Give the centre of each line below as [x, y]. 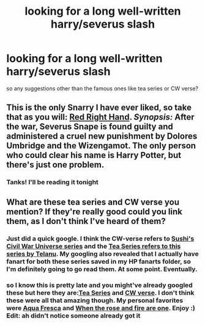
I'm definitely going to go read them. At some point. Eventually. [102, 269]
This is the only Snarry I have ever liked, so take [99, 108]
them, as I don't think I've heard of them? [86, 221]
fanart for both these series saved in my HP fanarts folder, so [99, 261]
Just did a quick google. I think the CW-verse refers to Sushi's [100, 238]
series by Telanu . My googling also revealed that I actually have [102, 253]
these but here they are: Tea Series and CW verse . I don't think [100, 293]
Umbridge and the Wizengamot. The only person [101, 146]
